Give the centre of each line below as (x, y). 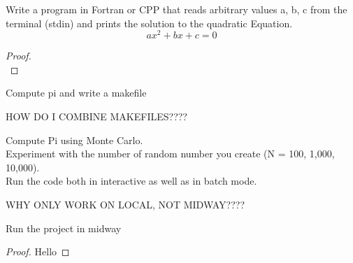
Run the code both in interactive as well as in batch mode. (131, 181)
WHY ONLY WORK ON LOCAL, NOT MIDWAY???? (125, 205)
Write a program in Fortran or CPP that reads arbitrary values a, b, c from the (176, 9)
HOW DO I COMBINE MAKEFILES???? (96, 116)
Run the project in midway (64, 228)
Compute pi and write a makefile (76, 93)
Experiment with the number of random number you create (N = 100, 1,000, (170, 154)
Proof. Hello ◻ (38, 251)
